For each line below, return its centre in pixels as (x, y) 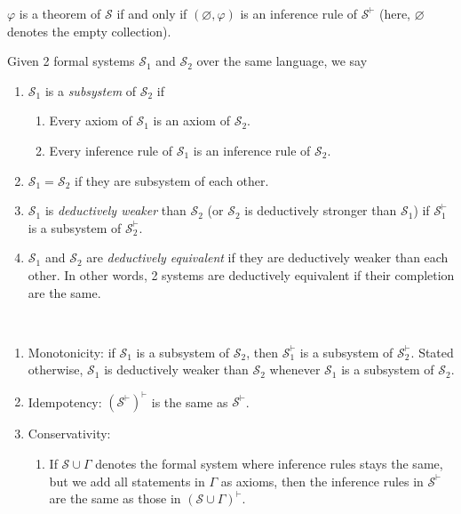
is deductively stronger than (321, 210)
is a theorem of (60, 13)
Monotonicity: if (72, 352)
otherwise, (56, 369)
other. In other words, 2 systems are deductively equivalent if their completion (241, 274)
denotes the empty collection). (89, 31)
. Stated (432, 352)
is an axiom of (191, 120)
